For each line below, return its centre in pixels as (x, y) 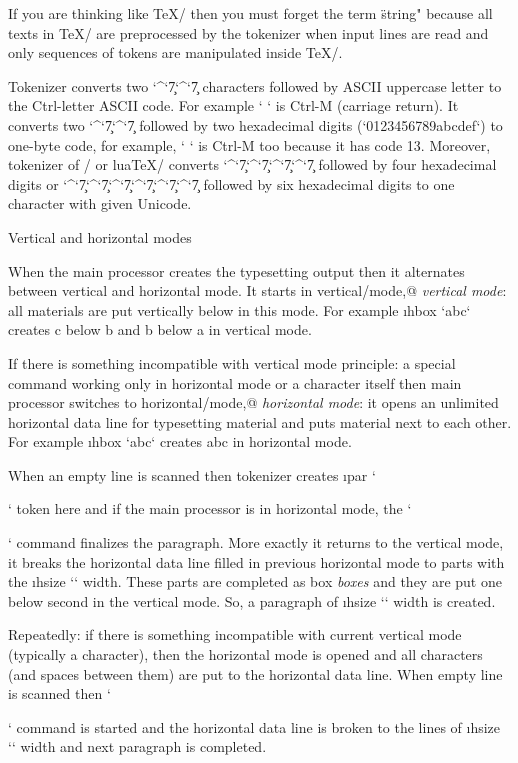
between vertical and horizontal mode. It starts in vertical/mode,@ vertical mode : (257, 290)
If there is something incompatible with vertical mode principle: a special (232, 362)
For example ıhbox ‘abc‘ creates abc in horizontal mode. (180, 441)
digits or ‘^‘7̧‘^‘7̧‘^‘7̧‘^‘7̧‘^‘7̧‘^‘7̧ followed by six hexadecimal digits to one (231, 183)
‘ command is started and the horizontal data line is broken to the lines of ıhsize (254, 726)
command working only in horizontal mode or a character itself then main (235, 382)
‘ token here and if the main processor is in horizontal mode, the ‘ (210, 508)
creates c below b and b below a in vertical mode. (160, 329)
